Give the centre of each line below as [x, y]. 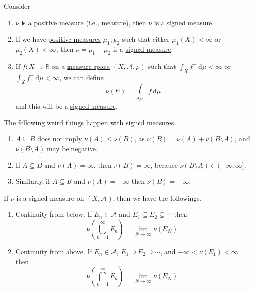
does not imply [60, 139]
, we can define [81, 77]
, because [164, 165]
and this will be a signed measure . [67, 106]
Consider [17, 6]
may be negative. [72, 148]
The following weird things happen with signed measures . [90, 122]
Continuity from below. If [54, 214]
